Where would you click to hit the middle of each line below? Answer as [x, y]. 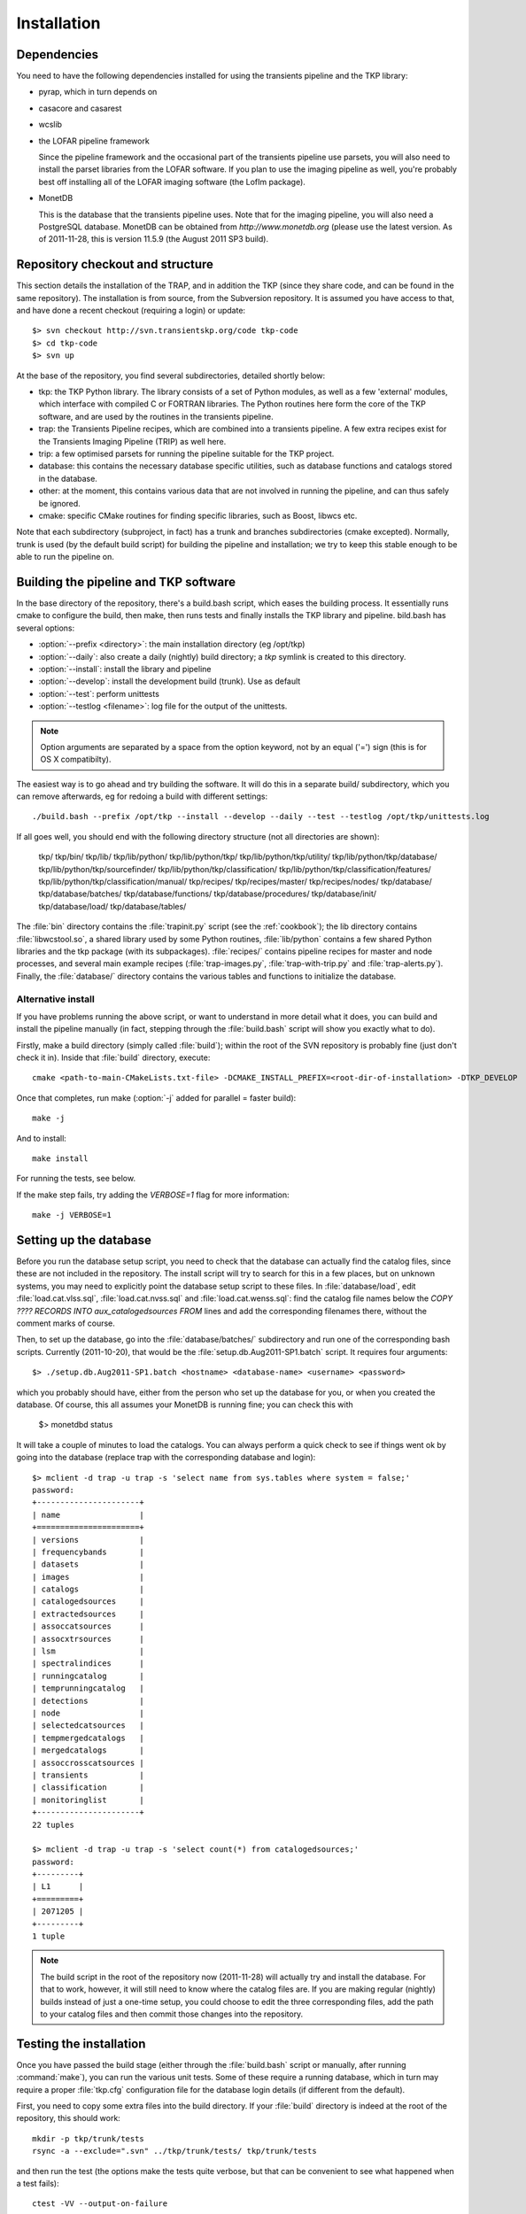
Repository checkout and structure [115, 264]
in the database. [68, 478]
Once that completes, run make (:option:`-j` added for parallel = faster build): [156, 1097]
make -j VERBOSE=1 [72, 1215]
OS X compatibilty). [76, 759]
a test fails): [38, 2183]
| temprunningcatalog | [89, 1688]
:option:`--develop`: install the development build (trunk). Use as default [170, 681]
